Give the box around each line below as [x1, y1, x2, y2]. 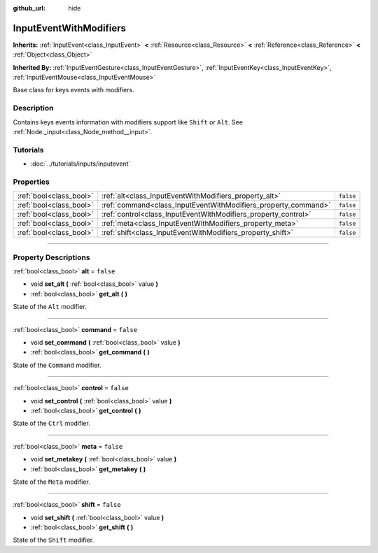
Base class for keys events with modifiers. [13, 86, 134, 94]
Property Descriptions [13, 252, 90, 262]
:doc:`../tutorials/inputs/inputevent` [30, 159, 131, 168]
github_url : [13, 4, 45, 12]
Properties [13, 177, 50, 187]
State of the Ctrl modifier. [13, 419, 90, 428]
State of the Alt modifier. [13, 303, 87, 311]
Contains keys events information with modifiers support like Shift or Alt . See [13, 117, 243, 126]
